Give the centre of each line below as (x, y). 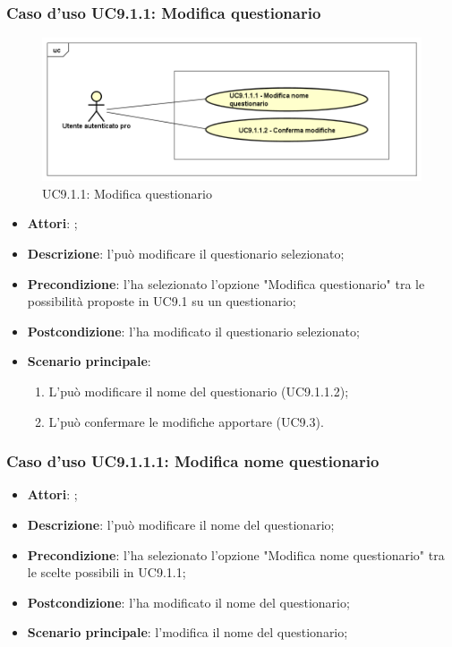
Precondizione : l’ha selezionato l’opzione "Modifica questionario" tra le (226, 283)
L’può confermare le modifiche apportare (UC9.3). (186, 421)
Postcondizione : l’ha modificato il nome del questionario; (188, 602)
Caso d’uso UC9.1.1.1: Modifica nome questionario (193, 461)
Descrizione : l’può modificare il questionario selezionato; (186, 254)
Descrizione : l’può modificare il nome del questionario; (181, 524)
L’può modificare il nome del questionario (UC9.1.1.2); (199, 391)
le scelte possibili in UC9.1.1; (107, 572)
